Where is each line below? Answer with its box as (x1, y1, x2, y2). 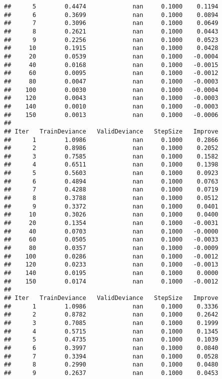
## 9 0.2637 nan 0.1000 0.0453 (4, 369, 219, 376)
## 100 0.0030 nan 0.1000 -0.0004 (4, 86, 219, 93)
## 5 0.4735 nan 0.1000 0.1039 (4, 336, 219, 343)
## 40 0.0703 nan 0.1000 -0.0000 (4, 227, 219, 235)
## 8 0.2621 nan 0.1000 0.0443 (4, 27, 219, 35)
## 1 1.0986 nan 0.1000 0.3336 (4, 302, 219, 310)
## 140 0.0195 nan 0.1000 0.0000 (4, 269, 219, 276)
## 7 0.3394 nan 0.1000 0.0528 (4, 352, 219, 360)
